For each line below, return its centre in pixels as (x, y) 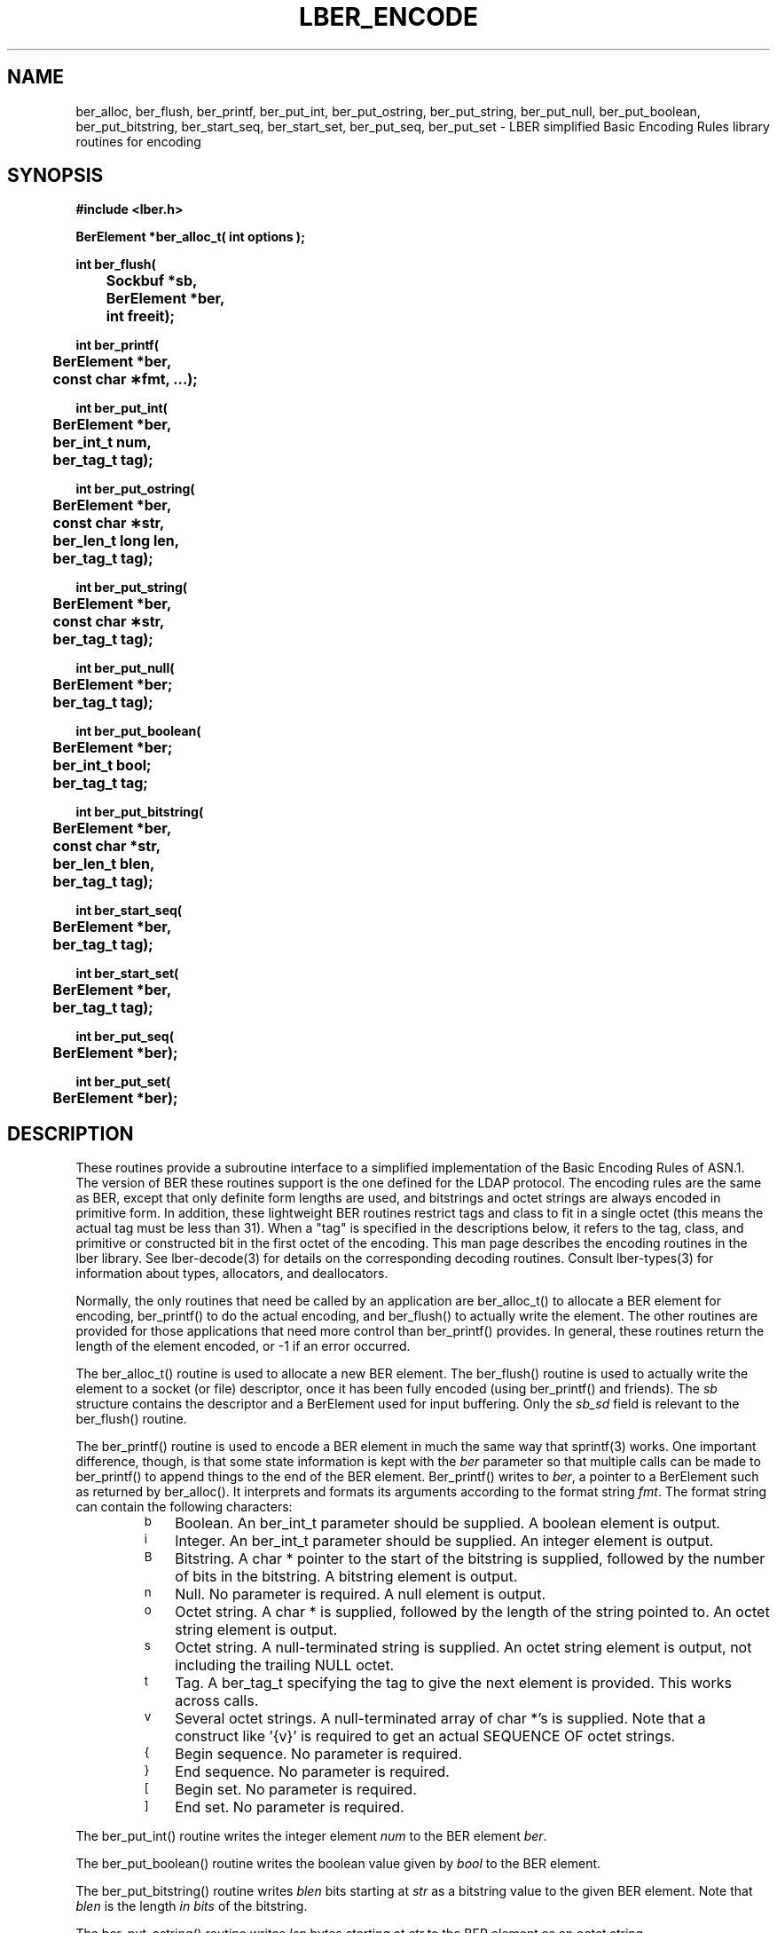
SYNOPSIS (55, 176)
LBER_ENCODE (388, 17)
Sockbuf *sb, (152, 281)
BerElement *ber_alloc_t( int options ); (190, 237)
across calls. (217, 1701)
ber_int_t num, (102, 442)
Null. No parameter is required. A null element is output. (361, 1594)
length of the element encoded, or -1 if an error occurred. (243, 1346)
